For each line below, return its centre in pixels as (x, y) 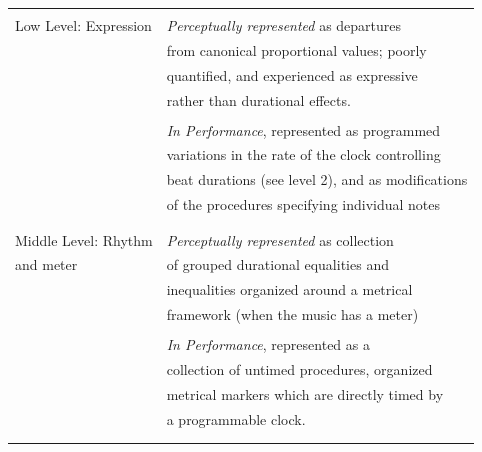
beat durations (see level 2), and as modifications (317, 179)
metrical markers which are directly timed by (305, 393)
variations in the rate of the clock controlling (303, 154)
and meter (46, 264)
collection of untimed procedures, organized (299, 368)
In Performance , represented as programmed (303, 129)
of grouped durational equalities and (277, 264)
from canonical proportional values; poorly (296, 49)
